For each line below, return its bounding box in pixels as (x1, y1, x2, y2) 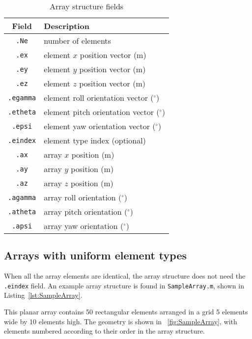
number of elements (44, 35, 111, 46)
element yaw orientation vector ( (44, 120, 156, 132)
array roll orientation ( (44, 192, 122, 203)
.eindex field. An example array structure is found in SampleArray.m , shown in (4, 280, 244, 290)
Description (44, 20, 89, 31)
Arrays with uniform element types (4, 248, 187, 263)
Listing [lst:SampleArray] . (4, 290, 83, 300)
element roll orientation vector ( (44, 92, 154, 103)
